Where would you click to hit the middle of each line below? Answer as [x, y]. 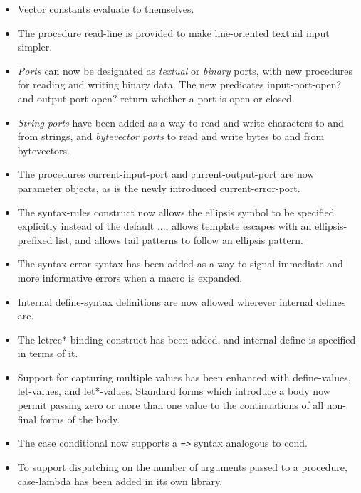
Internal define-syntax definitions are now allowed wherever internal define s [182, 301]
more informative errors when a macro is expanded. [130, 277]
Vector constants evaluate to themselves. [106, 9]
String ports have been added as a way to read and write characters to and [180, 122]
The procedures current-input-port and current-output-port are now [166, 174]
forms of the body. [80, 419]
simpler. [35, 47]
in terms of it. [48, 353]
